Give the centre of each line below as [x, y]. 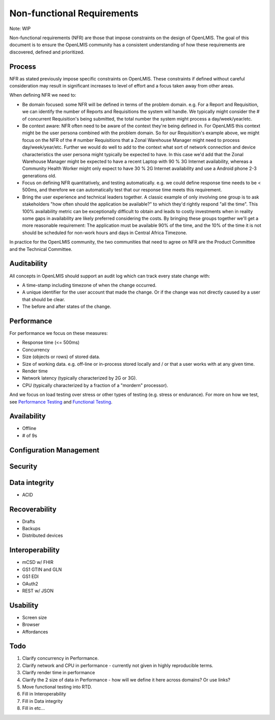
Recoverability [33, 509]
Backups [31, 529]
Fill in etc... [34, 708]
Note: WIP [20, 28]
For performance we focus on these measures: [59, 333]
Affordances [35, 631]
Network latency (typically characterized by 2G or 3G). [80, 378]
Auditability [29, 264]
